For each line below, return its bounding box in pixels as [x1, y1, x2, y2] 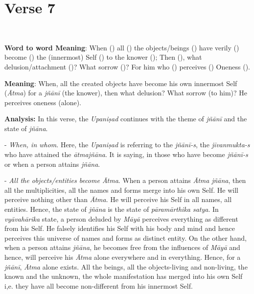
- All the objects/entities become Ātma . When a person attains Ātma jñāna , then [4, 175, 246, 185]
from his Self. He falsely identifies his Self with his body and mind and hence [4, 223, 235, 233]
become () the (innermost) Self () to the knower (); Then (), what [4, 52, 202, 62]
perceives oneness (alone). [4, 97, 81, 107]
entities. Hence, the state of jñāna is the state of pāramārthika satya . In [4, 204, 219, 214]
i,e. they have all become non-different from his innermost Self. [4, 280, 193, 291]
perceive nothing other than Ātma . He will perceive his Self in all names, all [4, 194, 232, 204]
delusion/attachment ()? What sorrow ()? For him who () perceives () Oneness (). [4, 61, 250, 71]
